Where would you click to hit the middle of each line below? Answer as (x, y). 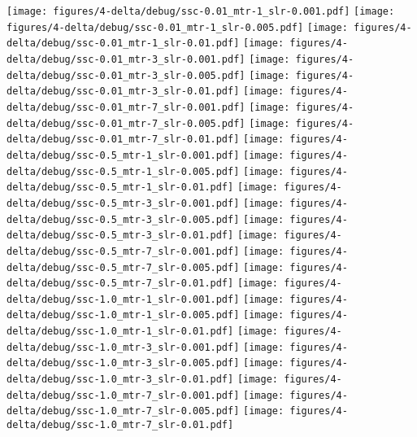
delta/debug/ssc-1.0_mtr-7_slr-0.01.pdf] (120, 425)
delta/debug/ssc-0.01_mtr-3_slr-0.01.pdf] (123, 92)
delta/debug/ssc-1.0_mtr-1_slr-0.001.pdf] (123, 299)
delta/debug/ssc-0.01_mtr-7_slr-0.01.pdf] (123, 140)
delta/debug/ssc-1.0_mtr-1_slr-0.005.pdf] (123, 315)
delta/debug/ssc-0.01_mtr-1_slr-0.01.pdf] (123, 44)
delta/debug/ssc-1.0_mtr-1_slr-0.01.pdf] (120, 332)
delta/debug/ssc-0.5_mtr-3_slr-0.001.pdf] (123, 203)
